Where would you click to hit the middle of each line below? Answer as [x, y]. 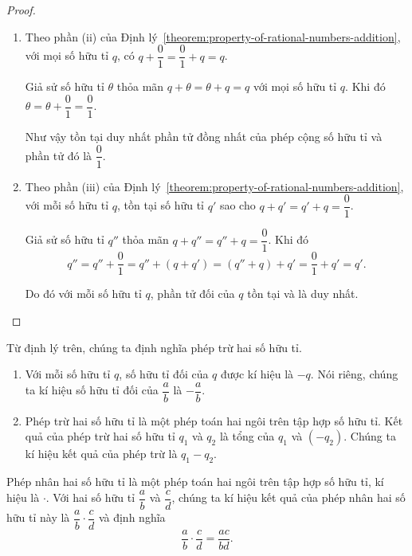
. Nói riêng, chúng [354, 374]
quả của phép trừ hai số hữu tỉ [100, 436]
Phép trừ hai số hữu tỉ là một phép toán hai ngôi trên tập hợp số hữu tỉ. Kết [214, 420]
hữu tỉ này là [38, 517]
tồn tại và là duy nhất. [303, 294]
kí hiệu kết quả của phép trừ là [101, 454]
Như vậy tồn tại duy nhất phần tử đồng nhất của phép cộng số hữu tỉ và [204, 136]
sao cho [237, 205]
